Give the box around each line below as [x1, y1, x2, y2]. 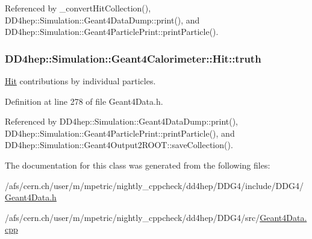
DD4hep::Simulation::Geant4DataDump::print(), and [5, 13, 200, 26]
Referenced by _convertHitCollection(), [5, 2, 151, 14]
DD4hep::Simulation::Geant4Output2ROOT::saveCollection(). [5, 138, 233, 151]
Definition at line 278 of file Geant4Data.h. [5, 95, 163, 107]
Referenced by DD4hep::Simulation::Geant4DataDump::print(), [5, 115, 239, 128]
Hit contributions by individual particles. [5, 75, 156, 87]
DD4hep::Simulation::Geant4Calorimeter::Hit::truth [5, 51, 261, 66]
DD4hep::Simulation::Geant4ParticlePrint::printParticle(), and [5, 126, 235, 139]
